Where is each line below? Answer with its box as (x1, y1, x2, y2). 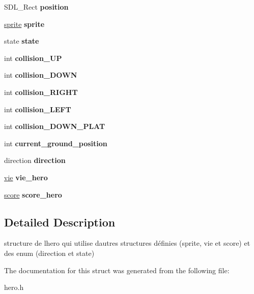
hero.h (4, 282, 24, 292)
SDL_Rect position (4, 2, 69, 12)
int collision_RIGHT (4, 86, 78, 97)
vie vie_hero (4, 172, 48, 182)
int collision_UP (4, 52, 62, 63)
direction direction (4, 155, 66, 166)
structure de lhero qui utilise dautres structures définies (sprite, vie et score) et (4, 238, 250, 248)
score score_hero (4, 189, 62, 200)
